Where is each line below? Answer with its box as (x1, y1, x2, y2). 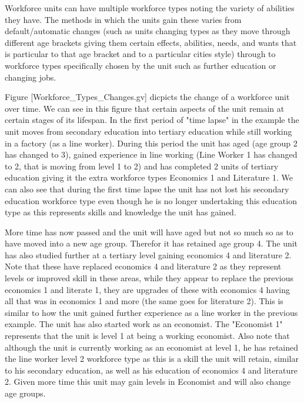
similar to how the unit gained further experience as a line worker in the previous (5, 306, 298, 318)
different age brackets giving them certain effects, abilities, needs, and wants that (5, 36, 297, 48)
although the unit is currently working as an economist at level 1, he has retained (5, 341, 299, 353)
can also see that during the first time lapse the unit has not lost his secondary (5, 182, 289, 195)
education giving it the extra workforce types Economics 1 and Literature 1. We (5, 171, 293, 184)
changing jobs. (5, 71, 56, 83)
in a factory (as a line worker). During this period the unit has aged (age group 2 (5, 136, 298, 149)
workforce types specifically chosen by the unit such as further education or (5, 59, 276, 71)
